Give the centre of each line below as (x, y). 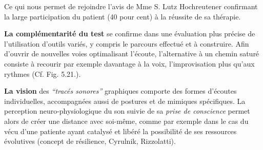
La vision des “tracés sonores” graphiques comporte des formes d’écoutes (120, 91)
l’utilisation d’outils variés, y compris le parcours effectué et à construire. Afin (127, 43)
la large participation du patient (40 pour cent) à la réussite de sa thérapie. (123, 16)
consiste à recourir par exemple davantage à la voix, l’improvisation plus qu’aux (129, 63)
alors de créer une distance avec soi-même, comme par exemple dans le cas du (126, 121)
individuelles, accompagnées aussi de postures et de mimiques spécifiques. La (125, 101)
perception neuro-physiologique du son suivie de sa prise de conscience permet (127, 111)
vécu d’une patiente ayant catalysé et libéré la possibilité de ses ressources (120, 131)
